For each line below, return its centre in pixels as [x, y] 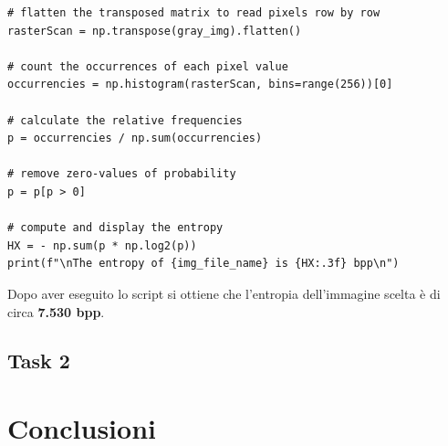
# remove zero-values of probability [122, 174]
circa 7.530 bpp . [56, 311]
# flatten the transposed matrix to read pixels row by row [194, 13]
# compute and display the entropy [115, 228]
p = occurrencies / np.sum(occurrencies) [135, 138]
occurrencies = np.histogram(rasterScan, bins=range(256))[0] [200, 85]
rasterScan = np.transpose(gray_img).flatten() [155, 31]
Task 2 [39, 361]
